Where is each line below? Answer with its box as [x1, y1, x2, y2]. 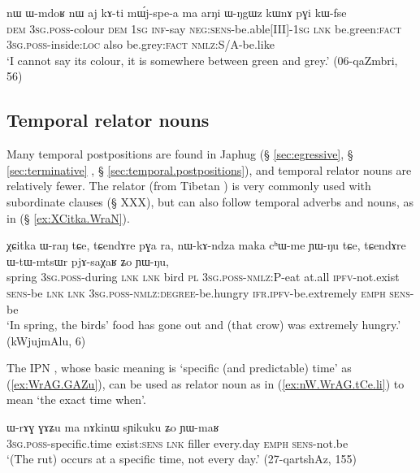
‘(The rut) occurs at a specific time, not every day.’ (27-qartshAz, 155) [6, 450, 357, 467]
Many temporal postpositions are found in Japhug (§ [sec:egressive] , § [6, 145, 353, 163]
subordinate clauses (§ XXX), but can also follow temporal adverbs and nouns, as [6, 193, 414, 210]
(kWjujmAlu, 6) [6, 332, 86, 349]
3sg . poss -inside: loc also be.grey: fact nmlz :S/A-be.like [6, 36, 275, 53]
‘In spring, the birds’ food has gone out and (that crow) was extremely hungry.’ [6, 316, 401, 333]
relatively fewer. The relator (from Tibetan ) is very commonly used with [6, 177, 371, 194]
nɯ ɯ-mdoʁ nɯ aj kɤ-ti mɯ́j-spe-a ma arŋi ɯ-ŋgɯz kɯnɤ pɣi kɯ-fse [6, 4, 347, 20]
